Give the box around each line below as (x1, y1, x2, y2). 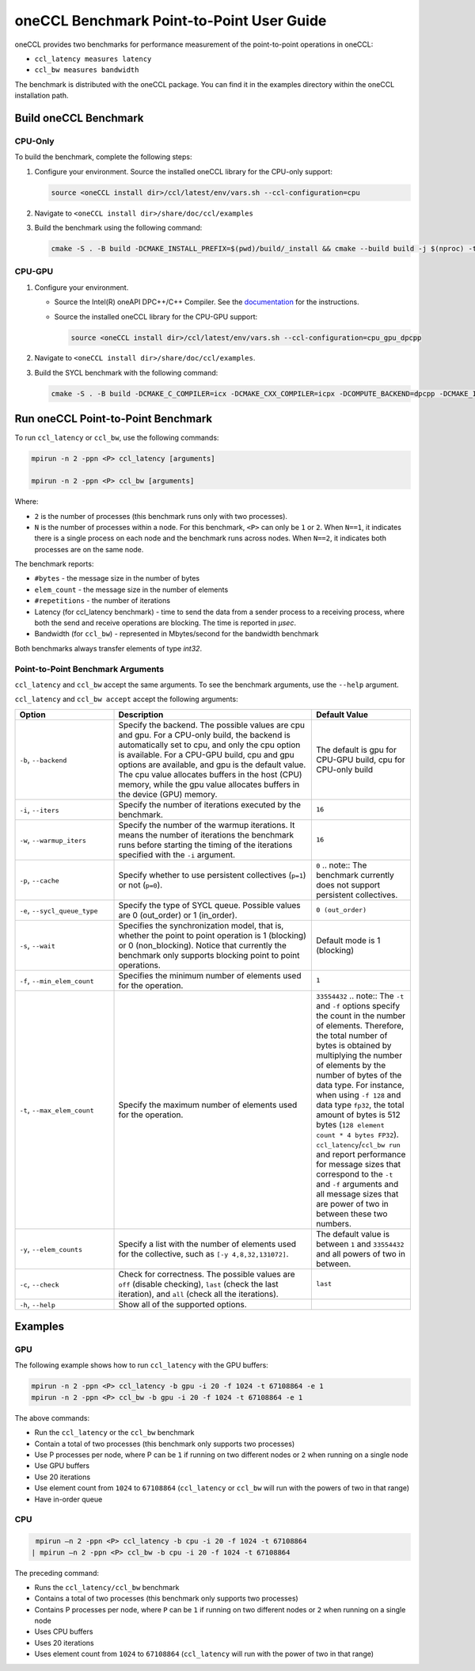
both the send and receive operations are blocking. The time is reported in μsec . (34, 618, 297, 628)
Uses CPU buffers (34, 1627, 93, 1636)
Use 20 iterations (34, 1472, 91, 1482)
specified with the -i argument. (118, 849, 235, 860)
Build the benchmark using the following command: (34, 223, 203, 233)
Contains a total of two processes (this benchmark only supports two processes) (34, 1593, 298, 1604)
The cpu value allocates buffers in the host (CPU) (118, 769, 302, 780)
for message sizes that (315, 1158, 401, 1169)
